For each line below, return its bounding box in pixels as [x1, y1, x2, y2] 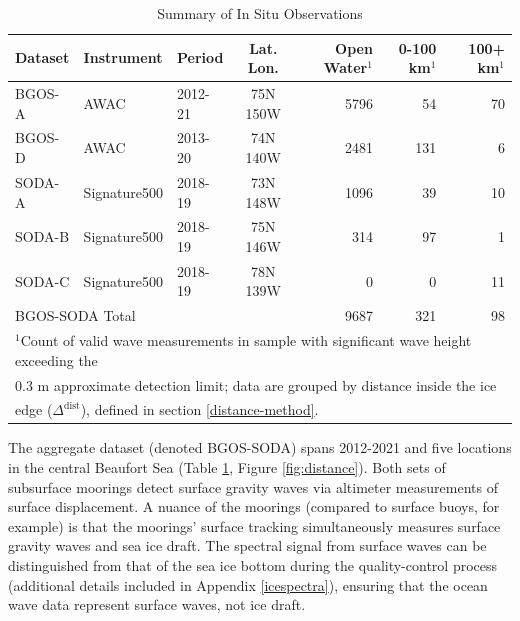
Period [177, 47, 224, 68]
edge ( [15, 399, 53, 420]
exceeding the [15, 349, 98, 370]
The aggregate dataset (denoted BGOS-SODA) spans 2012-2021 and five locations [8, 437, 512, 458]
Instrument [83, 47, 163, 68]
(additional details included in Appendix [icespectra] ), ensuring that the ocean [8, 574, 488, 595]
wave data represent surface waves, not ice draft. [8, 594, 306, 615]
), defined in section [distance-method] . [80, 399, 319, 420]
